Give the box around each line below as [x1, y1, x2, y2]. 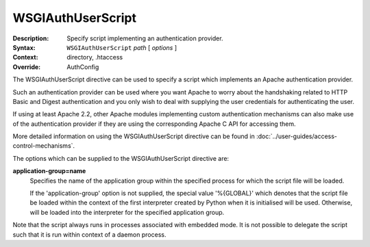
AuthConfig [66, 62, 99, 71]
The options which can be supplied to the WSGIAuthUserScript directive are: [12, 154, 230, 162]
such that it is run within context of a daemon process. [12, 230, 166, 239]
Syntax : [12, 43, 36, 51]
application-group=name [12, 167, 86, 175]
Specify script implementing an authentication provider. [66, 34, 223, 42]
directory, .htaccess [66, 53, 123, 62]
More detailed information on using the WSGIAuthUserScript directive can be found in [12, 132, 255, 140]
